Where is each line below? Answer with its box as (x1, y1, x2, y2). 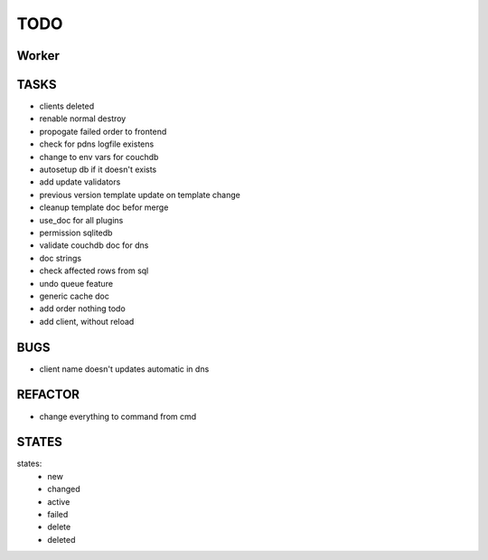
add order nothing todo (39, 303, 126, 314)
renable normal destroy (39, 113, 127, 124)
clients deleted (39, 100, 95, 112)
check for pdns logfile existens (39, 138, 155, 149)
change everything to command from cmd (39, 411, 197, 422)
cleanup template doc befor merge (39, 202, 169, 213)
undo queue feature (39, 278, 113, 289)
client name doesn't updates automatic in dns (39, 363, 210, 375)
